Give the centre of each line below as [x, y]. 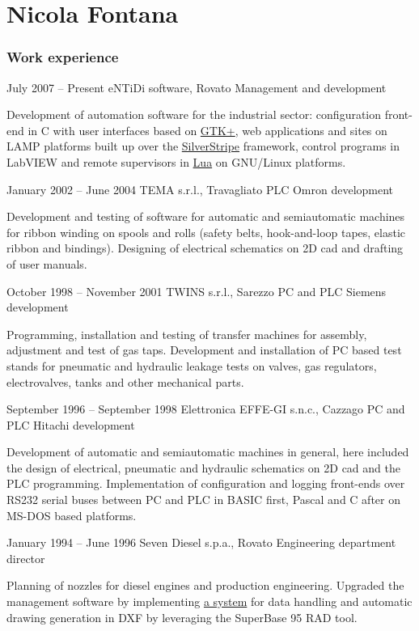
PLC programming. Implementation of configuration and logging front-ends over [206, 483]
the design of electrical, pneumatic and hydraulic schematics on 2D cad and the [203, 467]
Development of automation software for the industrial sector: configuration [194, 114]
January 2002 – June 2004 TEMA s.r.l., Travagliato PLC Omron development [200, 189]
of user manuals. [47, 263]
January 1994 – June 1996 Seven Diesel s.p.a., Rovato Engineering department [201, 542]
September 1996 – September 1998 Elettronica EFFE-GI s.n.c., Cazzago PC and [206, 409]
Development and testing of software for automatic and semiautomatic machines [206, 216]
